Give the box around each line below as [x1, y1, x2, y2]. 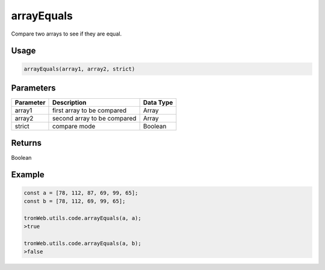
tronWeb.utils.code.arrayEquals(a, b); [23, 240, 141, 246]
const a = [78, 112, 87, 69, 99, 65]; [23, 189, 138, 196]
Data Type [143, 98, 173, 107]
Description [52, 98, 87, 107]
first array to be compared [52, 106, 127, 115]
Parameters [11, 83, 56, 93]
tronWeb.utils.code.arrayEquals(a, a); [23, 215, 141, 221]
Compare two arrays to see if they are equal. [11, 30, 122, 37]
